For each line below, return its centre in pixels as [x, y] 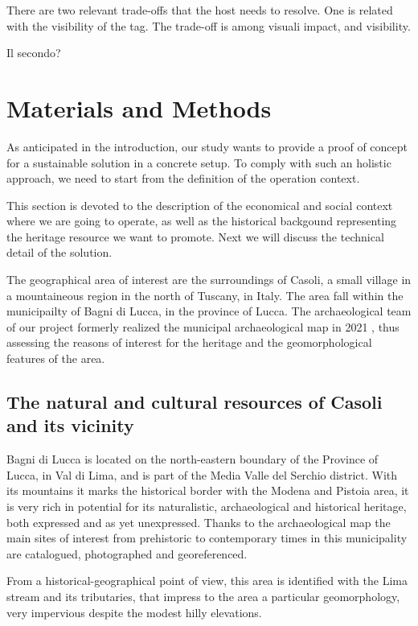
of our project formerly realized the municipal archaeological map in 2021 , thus [203, 326]
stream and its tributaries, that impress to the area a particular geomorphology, [203, 596]
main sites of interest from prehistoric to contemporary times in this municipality [207, 538]
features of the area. [56, 358]
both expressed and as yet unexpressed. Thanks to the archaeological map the [199, 522]
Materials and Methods [139, 107]
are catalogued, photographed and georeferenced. [127, 553]
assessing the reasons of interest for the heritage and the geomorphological [189, 342]
